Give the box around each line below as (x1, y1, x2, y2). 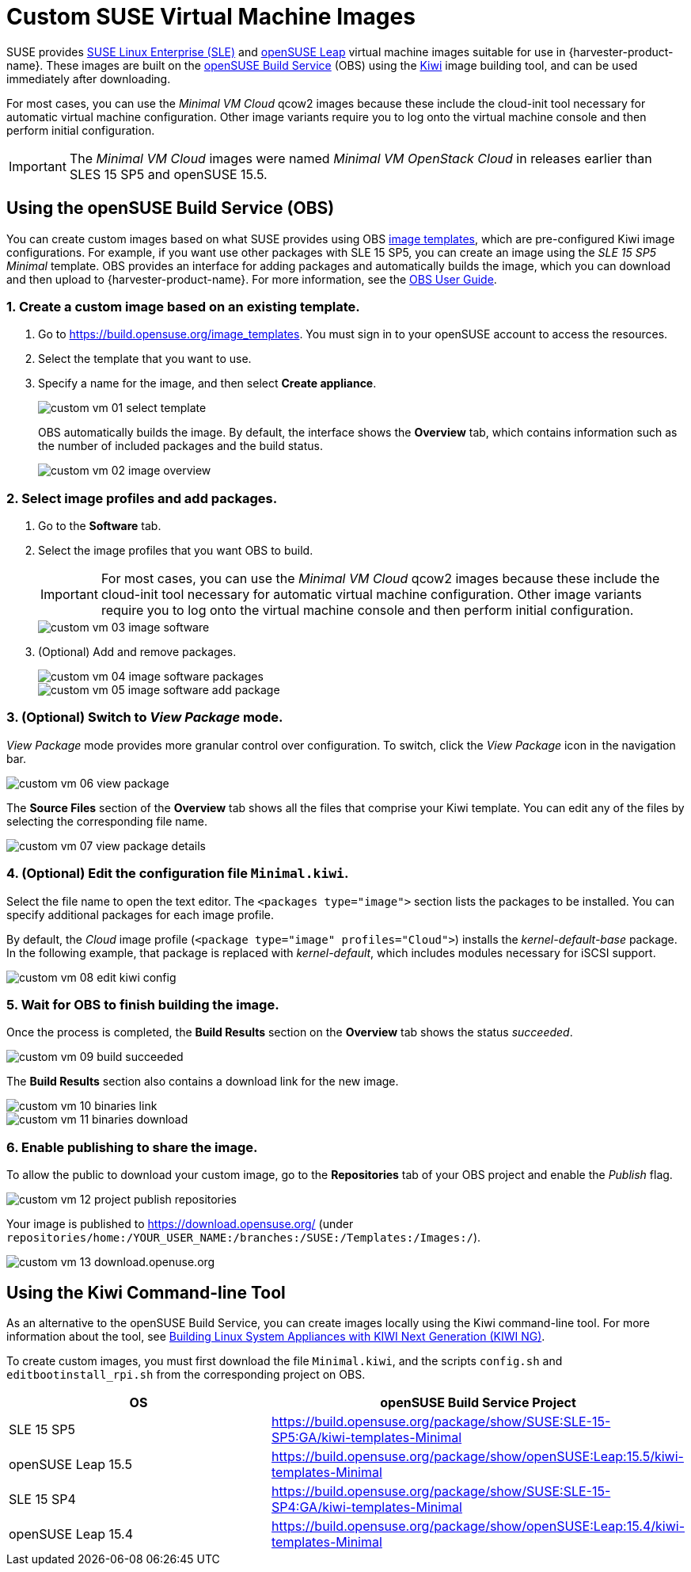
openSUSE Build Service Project (380, 1394, 576, 1410)
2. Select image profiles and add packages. (6, 490, 278, 506)
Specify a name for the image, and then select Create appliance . (38, 376, 377, 391)
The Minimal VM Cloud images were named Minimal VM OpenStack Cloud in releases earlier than (69, 150, 652, 166)
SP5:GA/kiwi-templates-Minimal (271, 1429, 462, 1445)
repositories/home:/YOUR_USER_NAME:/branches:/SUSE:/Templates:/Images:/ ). (6, 1231, 481, 1245)
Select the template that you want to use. (38, 352, 252, 366)
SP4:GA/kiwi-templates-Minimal (271, 1498, 462, 1515)
